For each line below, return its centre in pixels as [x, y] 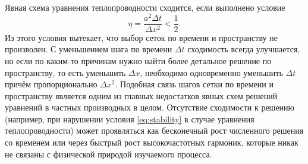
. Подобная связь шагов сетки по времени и [194, 84]
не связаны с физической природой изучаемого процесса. [109, 154]
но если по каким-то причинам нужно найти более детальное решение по [138, 60]
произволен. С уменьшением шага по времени [89, 49]
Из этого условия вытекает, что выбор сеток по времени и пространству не [141, 37]
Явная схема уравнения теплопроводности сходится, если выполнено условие [145, 7]
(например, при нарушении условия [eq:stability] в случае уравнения [130, 119]
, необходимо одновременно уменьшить [211, 72]
